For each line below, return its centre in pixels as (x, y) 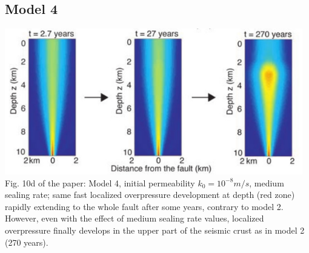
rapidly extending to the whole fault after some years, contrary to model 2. (144, 206)
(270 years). (27, 242)
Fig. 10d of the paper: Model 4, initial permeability (100, 182)
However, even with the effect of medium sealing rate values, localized (135, 218)
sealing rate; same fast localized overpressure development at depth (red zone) (150, 195)
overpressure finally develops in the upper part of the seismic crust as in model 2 (155, 230)
